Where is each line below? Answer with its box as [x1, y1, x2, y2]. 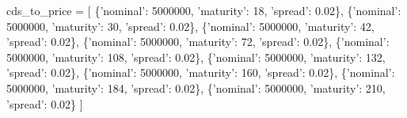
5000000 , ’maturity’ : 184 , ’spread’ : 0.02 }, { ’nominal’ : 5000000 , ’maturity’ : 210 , [6, 79, 386, 96]
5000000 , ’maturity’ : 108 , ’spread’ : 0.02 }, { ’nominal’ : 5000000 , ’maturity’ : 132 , [6, 48, 386, 65]
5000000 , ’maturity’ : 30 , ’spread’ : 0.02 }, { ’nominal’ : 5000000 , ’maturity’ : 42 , [6, 17, 375, 34]
